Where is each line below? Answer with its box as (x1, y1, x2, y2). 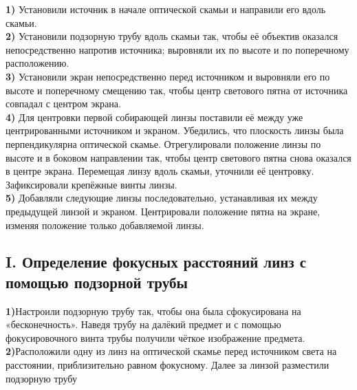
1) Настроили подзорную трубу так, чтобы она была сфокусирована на (6, 303, 301, 318)
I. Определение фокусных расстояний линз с (6, 251, 307, 272)
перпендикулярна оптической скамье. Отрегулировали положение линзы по (6, 136, 321, 151)
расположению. (6, 56, 69, 70)
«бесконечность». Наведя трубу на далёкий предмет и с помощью (6, 317, 281, 332)
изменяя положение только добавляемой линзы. (6, 217, 204, 232)
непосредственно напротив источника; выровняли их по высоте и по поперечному (6, 42, 349, 56)
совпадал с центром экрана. (6, 96, 121, 111)
